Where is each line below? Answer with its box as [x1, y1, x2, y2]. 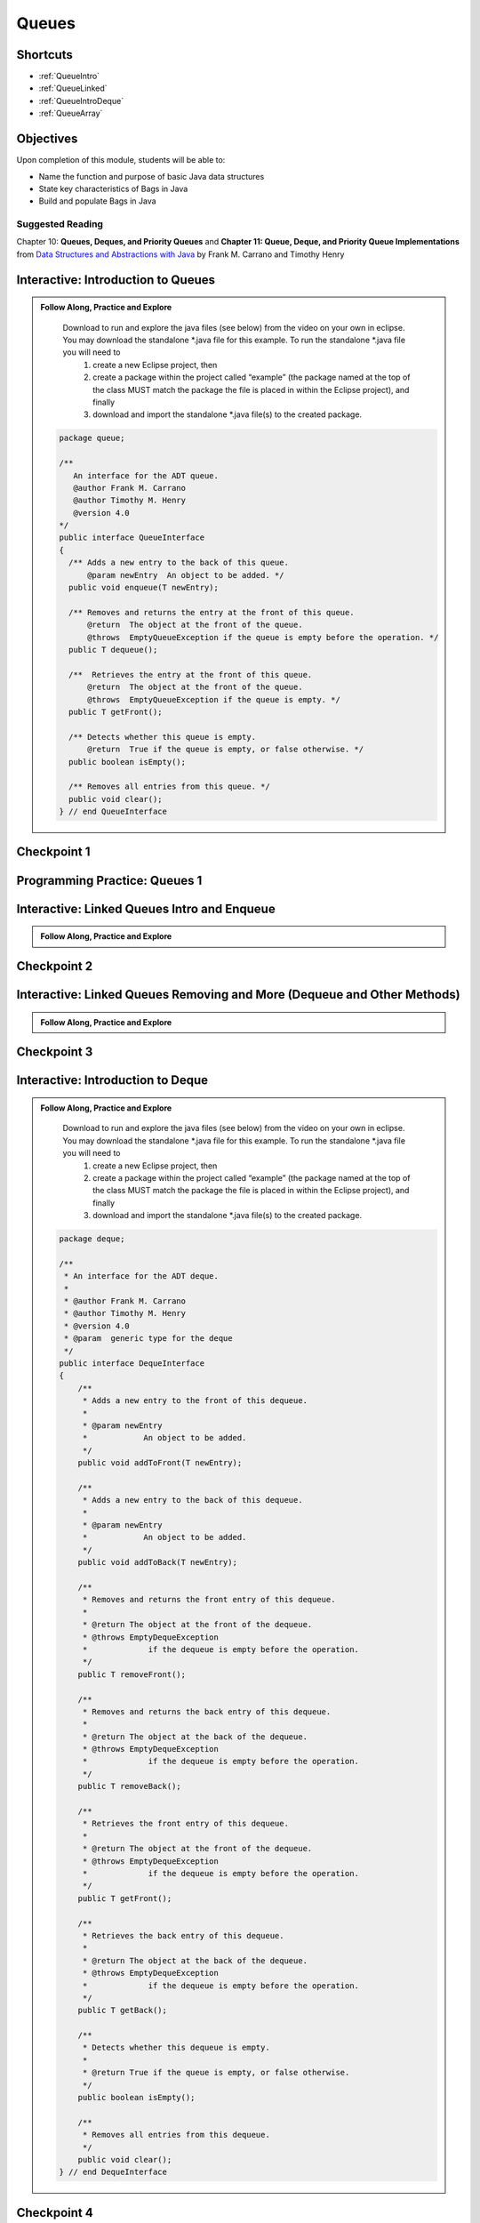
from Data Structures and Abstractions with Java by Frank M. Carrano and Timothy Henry [16, 249, 345, 260]
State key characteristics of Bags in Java [38, 183, 188, 194]
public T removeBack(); [77, 1781, 181, 1792]
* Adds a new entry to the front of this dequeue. [82, 1396, 308, 1406]
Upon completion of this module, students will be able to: [16, 155, 226, 165]
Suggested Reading [16, 218, 104, 230]
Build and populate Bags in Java [38, 196, 156, 206]
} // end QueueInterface [59, 807, 168, 817]
